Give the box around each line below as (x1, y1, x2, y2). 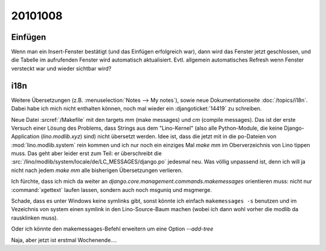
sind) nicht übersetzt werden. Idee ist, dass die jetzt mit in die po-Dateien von (83, 133, 277, 140)
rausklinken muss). (11, 214, 59, 221)
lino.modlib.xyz (42, 133, 81, 140)
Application (11, 133, 40, 140)
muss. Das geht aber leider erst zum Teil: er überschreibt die (11, 150, 162, 157)
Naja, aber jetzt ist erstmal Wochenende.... (11, 236, 117, 244)
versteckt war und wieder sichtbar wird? (11, 65, 112, 72)
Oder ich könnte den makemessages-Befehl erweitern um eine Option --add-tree (11, 225, 214, 232)
